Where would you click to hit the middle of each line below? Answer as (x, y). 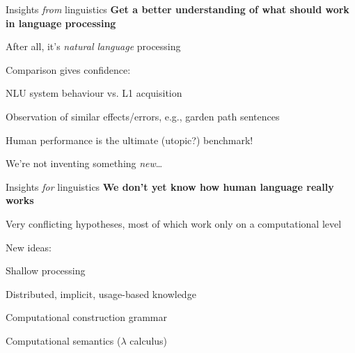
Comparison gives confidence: (68, 69)
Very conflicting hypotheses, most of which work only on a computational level (174, 223)
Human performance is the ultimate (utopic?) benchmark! (129, 140)
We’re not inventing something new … (84, 163)
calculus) (149, 340)
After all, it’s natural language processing (93, 46)
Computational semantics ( (63, 340)
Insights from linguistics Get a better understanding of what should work (177, 9)
